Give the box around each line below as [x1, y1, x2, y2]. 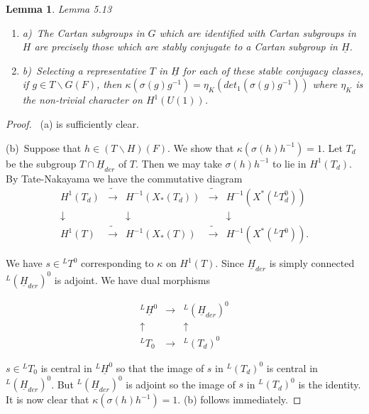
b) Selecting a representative [22, 62, 146, 77]
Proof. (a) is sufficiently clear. [6, 116, 139, 131]
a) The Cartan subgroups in [22, 25, 145, 40]
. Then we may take [136, 156, 222, 170]
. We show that [167, 140, 234, 155]
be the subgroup [6, 156, 77, 170]
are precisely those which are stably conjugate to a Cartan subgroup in [34, 39, 338, 54]
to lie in [272, 156, 307, 170]
